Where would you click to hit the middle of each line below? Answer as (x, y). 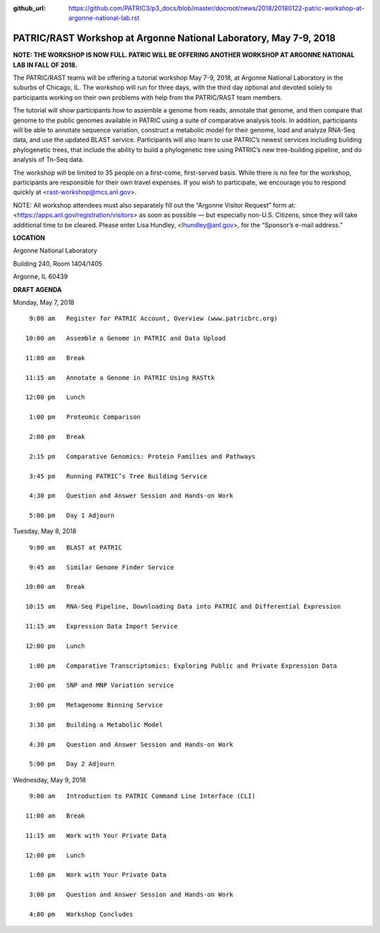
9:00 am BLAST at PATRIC (76, 547)
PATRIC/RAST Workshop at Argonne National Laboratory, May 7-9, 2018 (174, 38)
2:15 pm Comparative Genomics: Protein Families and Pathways (142, 456)
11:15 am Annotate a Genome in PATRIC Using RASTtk (120, 377)
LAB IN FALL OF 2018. (45, 65)
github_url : (29, 8)
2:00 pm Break (57, 437)
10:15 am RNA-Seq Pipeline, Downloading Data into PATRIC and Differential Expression (183, 607)
